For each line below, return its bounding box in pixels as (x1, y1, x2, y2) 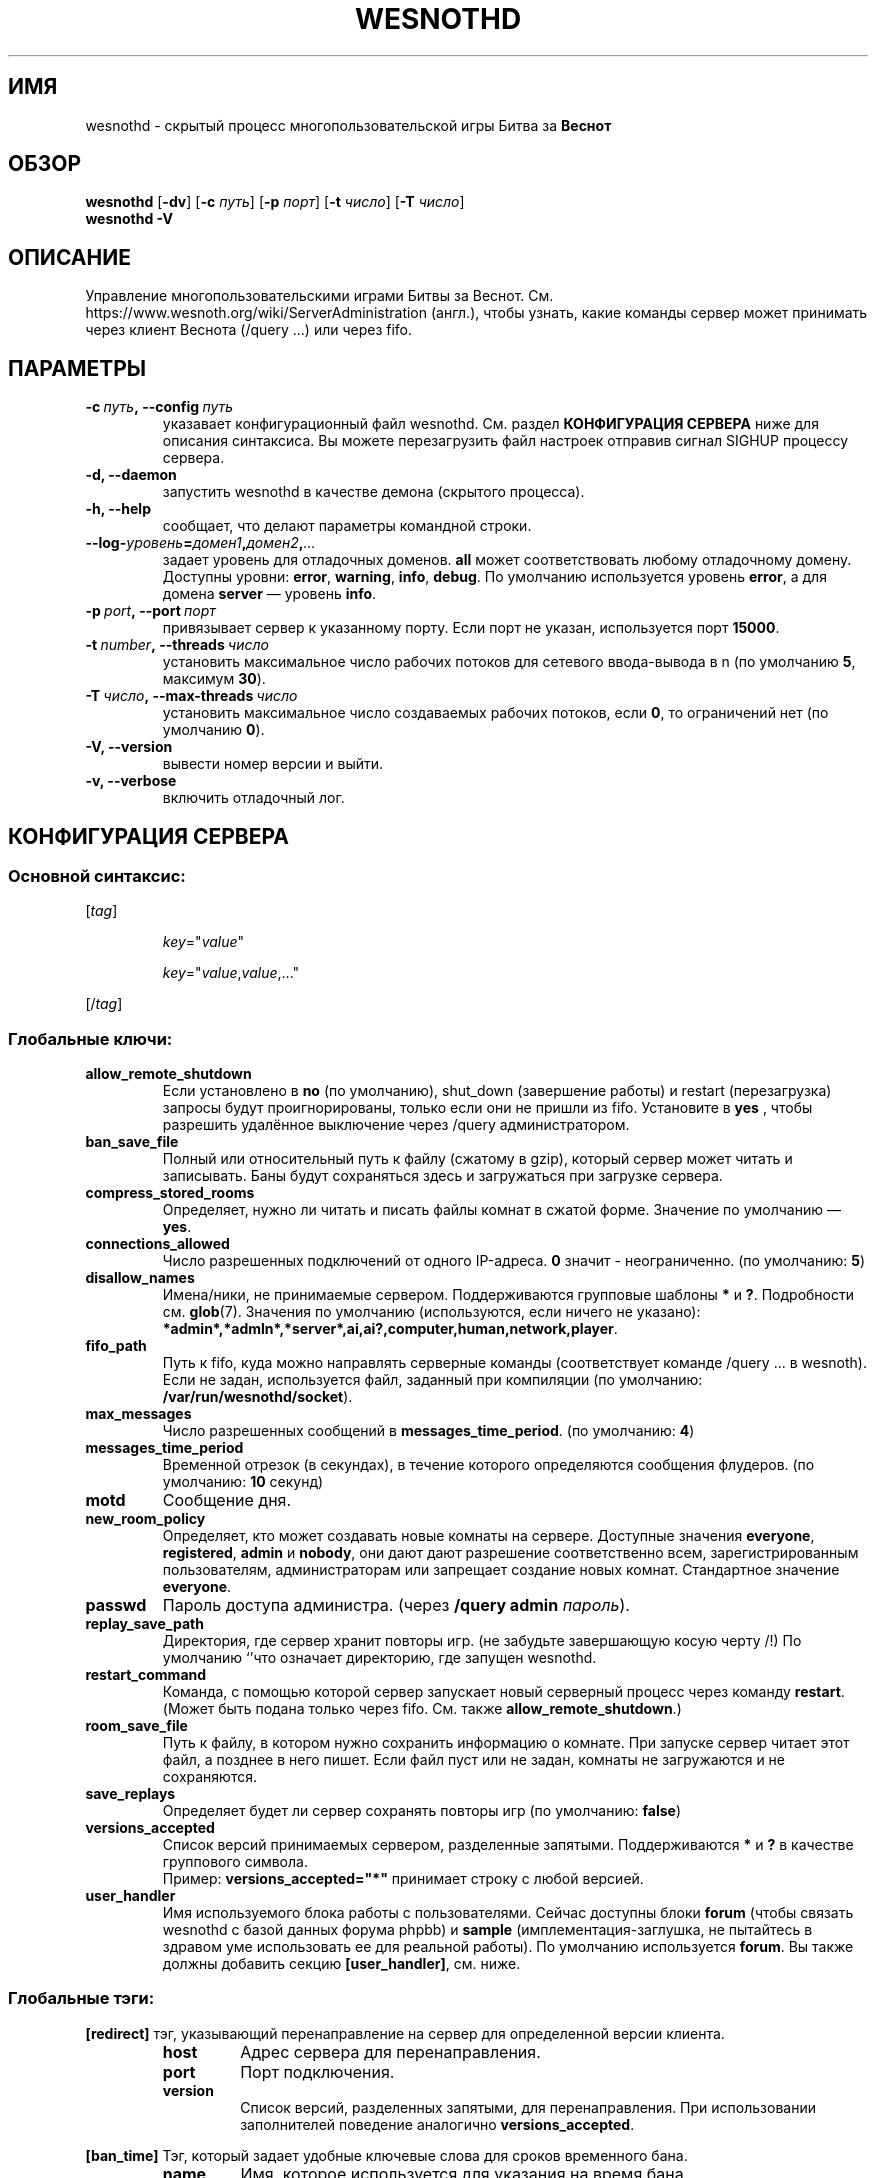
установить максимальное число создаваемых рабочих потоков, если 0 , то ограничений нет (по (162, 704, 829, 722)
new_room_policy (85, 1510, 206, 1528)
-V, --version (85, 738, 173, 756)
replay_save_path (85, 1615, 204, 1633)
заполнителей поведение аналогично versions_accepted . (240, 2115, 635, 2133)
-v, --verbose (85, 772, 177, 790)
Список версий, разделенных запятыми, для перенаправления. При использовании (240, 2098, 816, 2116)
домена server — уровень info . (162, 585, 377, 603)
